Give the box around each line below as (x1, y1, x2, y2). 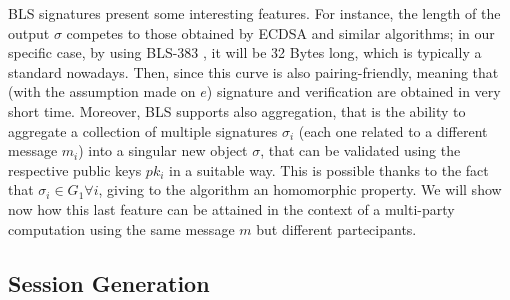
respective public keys (8, 159, 142, 180)
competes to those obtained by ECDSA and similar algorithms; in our (66, 22, 495, 43)
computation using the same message (8, 218, 235, 239)
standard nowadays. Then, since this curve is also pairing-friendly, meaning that (8, 61, 499, 82)
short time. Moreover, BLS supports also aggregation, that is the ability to (8, 100, 466, 121)
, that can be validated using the (260, 140, 461, 161)
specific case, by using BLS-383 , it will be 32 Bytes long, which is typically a (8, 42, 482, 63)
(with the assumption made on (8, 81, 196, 102)
